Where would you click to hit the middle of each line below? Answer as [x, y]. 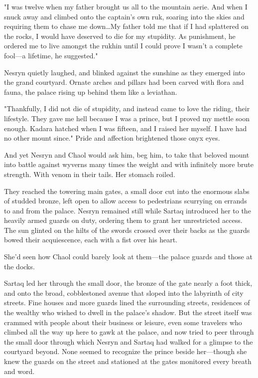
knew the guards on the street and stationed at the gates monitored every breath [128, 361]
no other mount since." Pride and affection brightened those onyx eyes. [112, 138]
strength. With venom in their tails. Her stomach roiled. [90, 174]
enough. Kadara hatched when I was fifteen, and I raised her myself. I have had [126, 128]
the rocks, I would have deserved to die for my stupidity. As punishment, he [120, 36]
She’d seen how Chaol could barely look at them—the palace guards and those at [128, 257]
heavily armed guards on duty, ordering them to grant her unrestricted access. [123, 220]
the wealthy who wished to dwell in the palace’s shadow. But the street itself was [128, 312]
